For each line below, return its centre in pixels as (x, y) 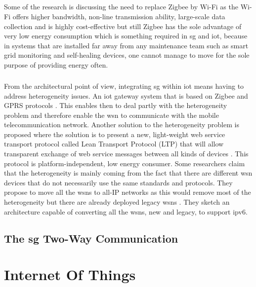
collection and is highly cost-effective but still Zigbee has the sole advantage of (123, 26)
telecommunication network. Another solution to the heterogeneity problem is (122, 125)
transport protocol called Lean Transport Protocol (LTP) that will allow (114, 144)
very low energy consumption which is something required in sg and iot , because (126, 36)
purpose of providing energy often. (56, 64)
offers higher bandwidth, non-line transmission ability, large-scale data (119, 16)
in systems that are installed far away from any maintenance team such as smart (126, 45)
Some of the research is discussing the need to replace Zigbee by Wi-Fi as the (121, 7)
